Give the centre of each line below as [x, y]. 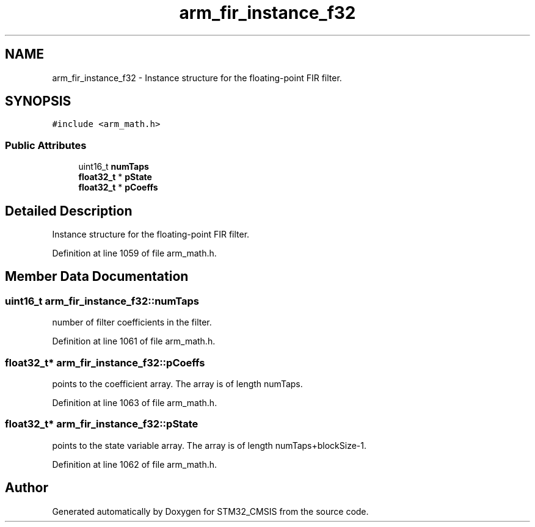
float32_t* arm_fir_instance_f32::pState [102, 424]
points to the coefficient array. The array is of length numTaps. [177, 384]
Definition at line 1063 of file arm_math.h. [135, 403]
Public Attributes [46, 145]
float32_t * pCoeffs [118, 187]
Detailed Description [69, 211]
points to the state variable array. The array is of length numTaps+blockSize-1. [209, 445]
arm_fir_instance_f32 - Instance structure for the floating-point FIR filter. [197, 78]
